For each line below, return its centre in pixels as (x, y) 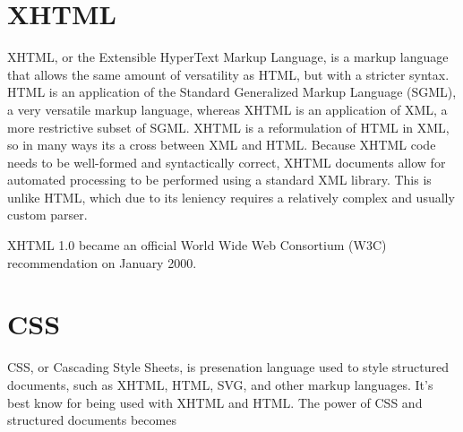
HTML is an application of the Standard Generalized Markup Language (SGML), (232, 92)
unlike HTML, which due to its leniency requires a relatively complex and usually (231, 197)
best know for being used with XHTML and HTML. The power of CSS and (215, 402)
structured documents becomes (92, 420)
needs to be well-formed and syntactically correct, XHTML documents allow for (227, 162)
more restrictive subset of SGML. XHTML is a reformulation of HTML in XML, (228, 127)
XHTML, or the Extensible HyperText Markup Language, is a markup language (228, 57)
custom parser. (47, 215)
